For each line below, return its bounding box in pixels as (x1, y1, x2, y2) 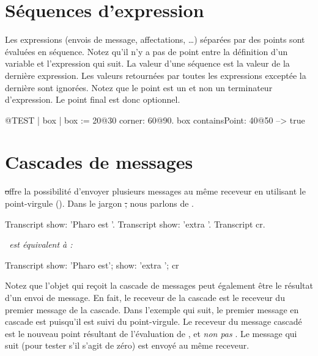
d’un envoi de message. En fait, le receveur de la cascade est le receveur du (5, 291, 285, 303)
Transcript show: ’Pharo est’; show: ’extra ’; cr (5, 258, 179, 271)
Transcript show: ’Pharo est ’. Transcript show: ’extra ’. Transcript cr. (5, 217, 265, 230)
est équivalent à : (9, 238, 73, 251)
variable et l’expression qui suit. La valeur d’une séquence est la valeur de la (5, 57, 290, 70)
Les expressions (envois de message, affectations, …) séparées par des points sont (5, 33, 305, 46)
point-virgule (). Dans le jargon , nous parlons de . (5, 197, 194, 209)
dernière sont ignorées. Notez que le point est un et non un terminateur (5, 81, 273, 94)
